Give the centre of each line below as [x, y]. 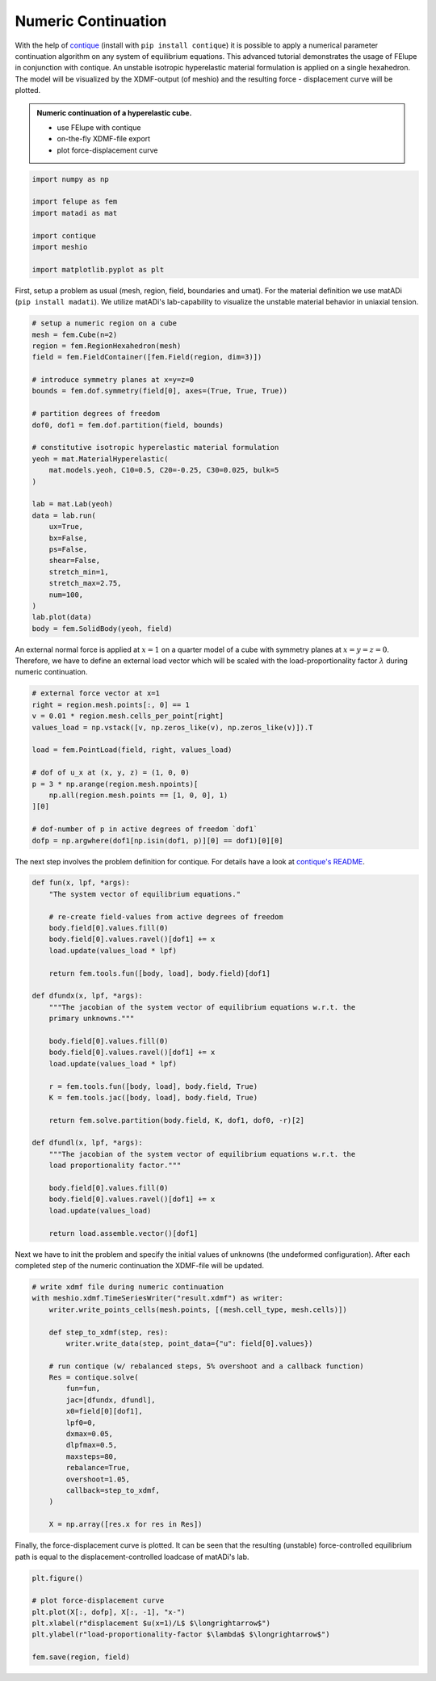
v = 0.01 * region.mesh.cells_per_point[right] [128, 716]
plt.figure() [58, 1578]
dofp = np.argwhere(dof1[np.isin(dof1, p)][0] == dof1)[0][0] [157, 840]
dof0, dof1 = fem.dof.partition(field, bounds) [128, 425]
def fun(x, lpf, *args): [81, 883]
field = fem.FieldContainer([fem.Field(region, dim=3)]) [147, 357]
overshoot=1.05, [98, 1479]
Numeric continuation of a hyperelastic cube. [114, 112]
